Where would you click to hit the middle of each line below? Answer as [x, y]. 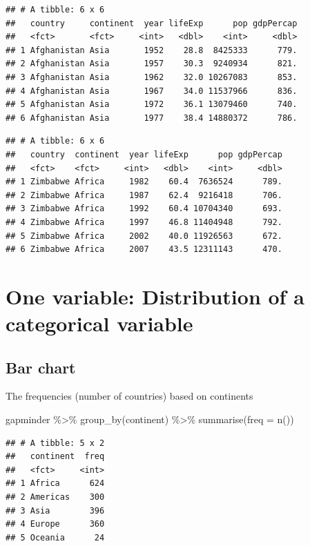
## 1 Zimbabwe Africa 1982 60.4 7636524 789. [144, 182]
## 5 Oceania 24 [55, 537]
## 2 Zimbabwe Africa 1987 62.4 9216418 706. [144, 195]
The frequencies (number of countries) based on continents [129, 396]
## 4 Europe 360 [55, 524]
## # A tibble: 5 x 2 [55, 443]
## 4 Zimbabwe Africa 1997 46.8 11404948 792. [144, 222]
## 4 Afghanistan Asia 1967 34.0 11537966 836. [152, 91]
